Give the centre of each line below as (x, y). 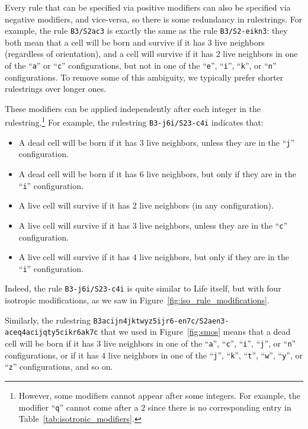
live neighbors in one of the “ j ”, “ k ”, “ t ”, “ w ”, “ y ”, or (205, 355)
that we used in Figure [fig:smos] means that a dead (196, 332)
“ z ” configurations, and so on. (59, 366)
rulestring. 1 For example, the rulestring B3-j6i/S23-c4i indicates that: (134, 121)
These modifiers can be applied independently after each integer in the (133, 108)
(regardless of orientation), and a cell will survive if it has (109, 54)
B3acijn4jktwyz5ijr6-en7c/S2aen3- (161, 321)
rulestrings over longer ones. (56, 89)
